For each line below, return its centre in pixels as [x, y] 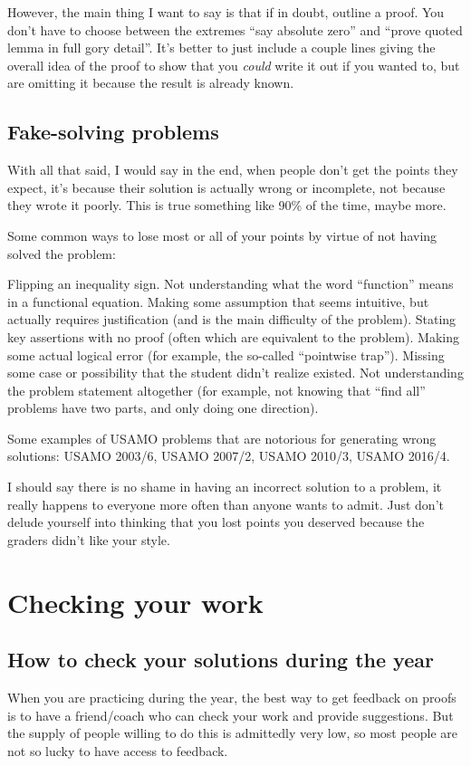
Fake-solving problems [113, 132]
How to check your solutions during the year [221, 660]
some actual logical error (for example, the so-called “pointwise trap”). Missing [226, 354]
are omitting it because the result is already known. [151, 83]
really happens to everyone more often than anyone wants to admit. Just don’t [226, 504]
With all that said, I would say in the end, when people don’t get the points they [233, 170]
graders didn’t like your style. [89, 539]
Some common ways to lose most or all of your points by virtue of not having [222, 235]
